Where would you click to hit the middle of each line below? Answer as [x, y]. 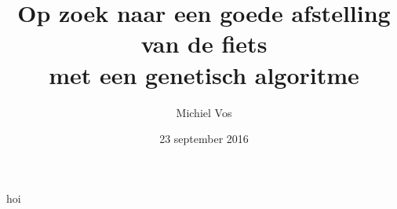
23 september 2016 [204, 139]
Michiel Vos [204, 112]
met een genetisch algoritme [204, 74]
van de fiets [204, 44]
